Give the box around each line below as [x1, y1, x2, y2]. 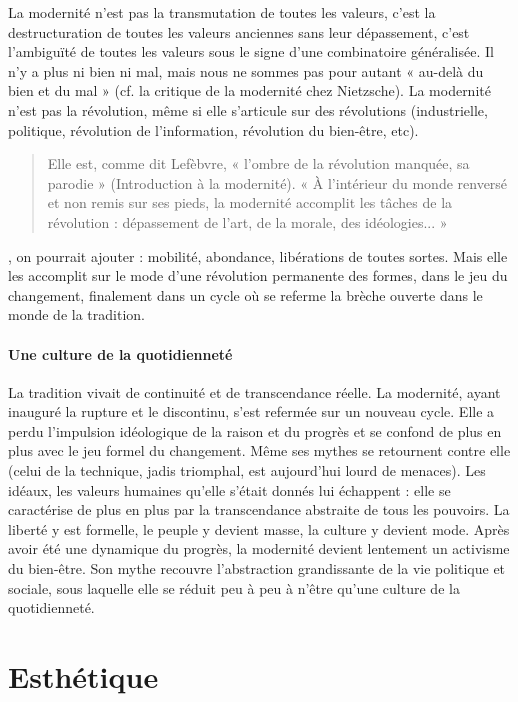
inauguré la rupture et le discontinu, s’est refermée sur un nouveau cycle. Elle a [8, 401, 495, 422]
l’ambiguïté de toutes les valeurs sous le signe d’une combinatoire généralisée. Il [8, 41, 494, 62]
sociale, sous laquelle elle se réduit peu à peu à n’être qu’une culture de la [8, 577, 460, 598]
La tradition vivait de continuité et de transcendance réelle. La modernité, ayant [8, 381, 501, 402]
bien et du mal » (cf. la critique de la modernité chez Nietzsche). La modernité [8, 80, 491, 101]
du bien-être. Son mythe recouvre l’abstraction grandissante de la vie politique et [8, 558, 506, 579]
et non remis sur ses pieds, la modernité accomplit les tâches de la [47, 192, 453, 213]
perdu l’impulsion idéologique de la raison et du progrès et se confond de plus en [8, 420, 502, 441]
